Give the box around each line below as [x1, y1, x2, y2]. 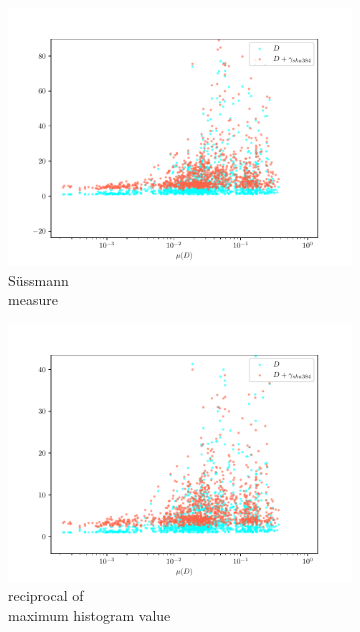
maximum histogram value [8, 604, 171, 625]
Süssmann [8, 269, 69, 290]
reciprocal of [8, 585, 84, 606]
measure [8, 289, 58, 310]
